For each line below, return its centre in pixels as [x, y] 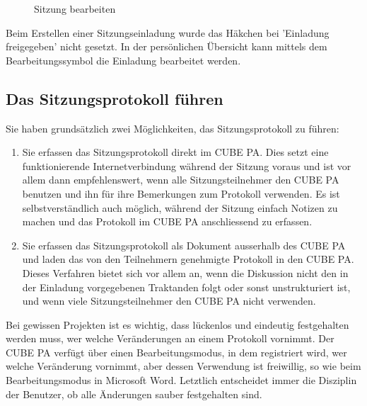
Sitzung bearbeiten [75, 9]
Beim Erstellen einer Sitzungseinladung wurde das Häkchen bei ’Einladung [168, 32]
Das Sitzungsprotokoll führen [115, 98]
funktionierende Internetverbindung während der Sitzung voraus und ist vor [187, 165]
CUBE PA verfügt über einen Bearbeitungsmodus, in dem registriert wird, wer [176, 352]
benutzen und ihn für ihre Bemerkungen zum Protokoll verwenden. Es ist [181, 193]
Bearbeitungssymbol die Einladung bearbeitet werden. [123, 60]
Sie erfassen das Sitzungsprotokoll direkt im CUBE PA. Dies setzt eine [175, 152]
